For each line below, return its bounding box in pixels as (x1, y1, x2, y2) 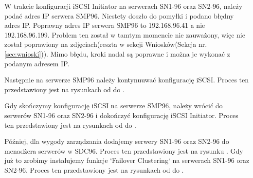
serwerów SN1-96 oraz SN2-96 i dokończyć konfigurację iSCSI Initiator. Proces (4, 110, 238, 120)
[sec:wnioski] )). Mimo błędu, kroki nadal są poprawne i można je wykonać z (4, 48, 230, 59)
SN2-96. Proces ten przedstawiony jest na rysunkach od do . (4, 164, 184, 175)
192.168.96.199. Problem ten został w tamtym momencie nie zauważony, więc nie (4, 29, 245, 40)
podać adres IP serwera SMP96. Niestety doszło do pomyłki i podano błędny (4, 10, 234, 20)
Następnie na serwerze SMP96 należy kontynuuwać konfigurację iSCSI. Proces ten (4, 75, 249, 85)
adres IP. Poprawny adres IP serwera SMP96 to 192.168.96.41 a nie (4, 20, 205, 30)
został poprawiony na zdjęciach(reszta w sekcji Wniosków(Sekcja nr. (4, 39, 207, 49)
